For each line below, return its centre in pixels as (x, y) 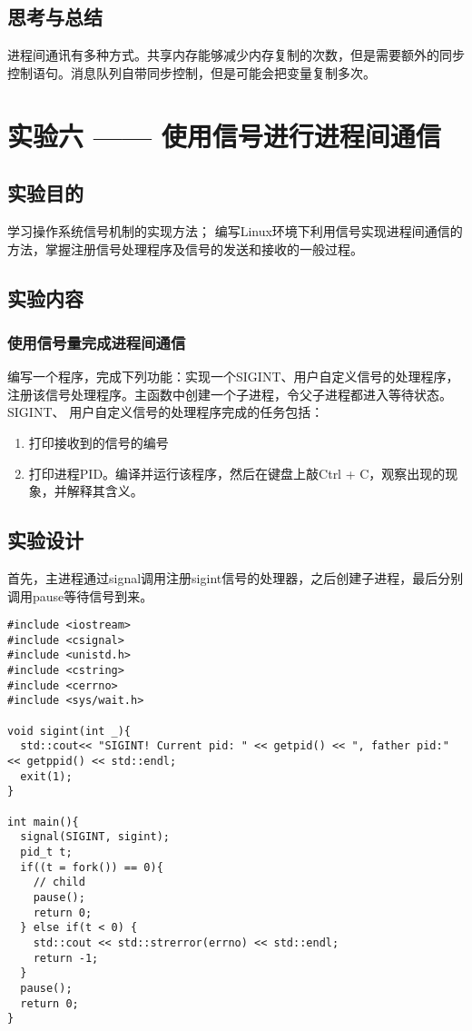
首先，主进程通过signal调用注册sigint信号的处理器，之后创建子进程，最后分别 (236, 577)
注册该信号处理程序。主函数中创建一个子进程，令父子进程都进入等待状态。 (230, 394)
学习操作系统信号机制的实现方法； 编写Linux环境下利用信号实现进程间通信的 (235, 230)
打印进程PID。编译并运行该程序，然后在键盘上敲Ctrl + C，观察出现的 (237, 473)
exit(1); (46, 776)
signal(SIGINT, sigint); (95, 837)
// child (59, 882)
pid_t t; (46, 852)
